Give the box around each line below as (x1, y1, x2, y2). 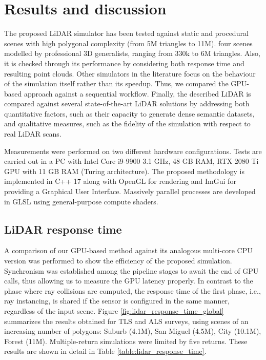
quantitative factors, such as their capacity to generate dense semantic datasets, (4, 108, 255, 119)
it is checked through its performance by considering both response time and (4, 58, 244, 68)
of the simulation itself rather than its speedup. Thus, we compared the (4, 78, 229, 89)
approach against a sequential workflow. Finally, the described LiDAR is (24, 88, 251, 99)
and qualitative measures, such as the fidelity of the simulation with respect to (4, 118, 251, 129)
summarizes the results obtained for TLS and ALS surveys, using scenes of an (4, 315, 249, 326)
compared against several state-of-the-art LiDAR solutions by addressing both (4, 98, 250, 109)
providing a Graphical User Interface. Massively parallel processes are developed (4, 186, 256, 197)
